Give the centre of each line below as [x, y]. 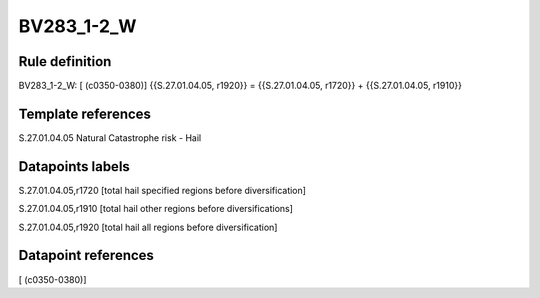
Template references [85, 113]
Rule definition [65, 61]
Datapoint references [86, 255]
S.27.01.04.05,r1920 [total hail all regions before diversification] [148, 227]
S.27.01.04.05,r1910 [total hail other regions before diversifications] [156, 209]
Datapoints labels [74, 166]
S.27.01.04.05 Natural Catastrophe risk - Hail [110, 137]
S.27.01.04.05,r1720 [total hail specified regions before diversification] [162, 190]
